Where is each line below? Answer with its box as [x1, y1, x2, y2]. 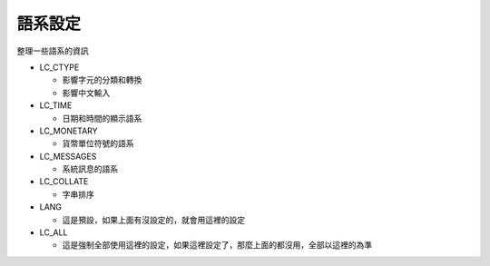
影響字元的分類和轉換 [62, 74, 142, 85]
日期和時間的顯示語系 [62, 113, 142, 123]
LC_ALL [39, 227, 68, 238]
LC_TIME [39, 100, 73, 111]
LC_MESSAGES [39, 151, 97, 162]
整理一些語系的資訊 [16, 45, 89, 56]
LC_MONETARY [39, 125, 99, 136]
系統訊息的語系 [62, 163, 118, 174]
